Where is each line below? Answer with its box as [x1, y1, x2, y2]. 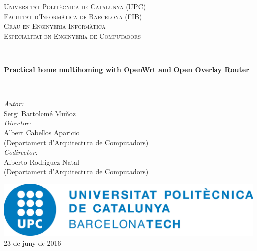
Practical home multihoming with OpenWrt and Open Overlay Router [4, 64, 249, 74]
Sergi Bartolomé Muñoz [4, 108, 76, 118]
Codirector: [4, 147, 38, 157]
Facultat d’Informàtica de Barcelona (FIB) [4, 11, 142, 21]
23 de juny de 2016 [4, 237, 61, 248]
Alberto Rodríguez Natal [4, 156, 79, 167]
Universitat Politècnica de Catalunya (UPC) [4, 1, 146, 11]
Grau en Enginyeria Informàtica [4, 21, 106, 31]
